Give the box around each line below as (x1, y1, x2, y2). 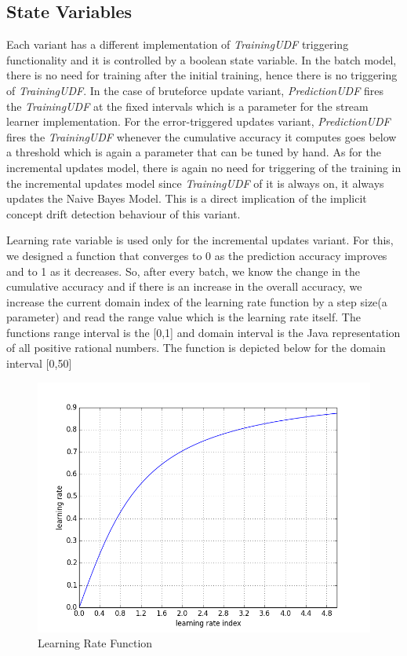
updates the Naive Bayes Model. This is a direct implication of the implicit (6, 190, 367, 207)
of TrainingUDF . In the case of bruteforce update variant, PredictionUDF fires (6, 82, 383, 98)
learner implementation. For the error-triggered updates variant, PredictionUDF (6, 113, 391, 130)
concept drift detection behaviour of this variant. (6, 205, 241, 222)
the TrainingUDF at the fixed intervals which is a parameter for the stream (6, 97, 369, 114)
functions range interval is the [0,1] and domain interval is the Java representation (6, 324, 401, 340)
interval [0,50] (6, 355, 72, 372)
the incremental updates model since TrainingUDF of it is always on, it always (6, 174, 384, 191)
